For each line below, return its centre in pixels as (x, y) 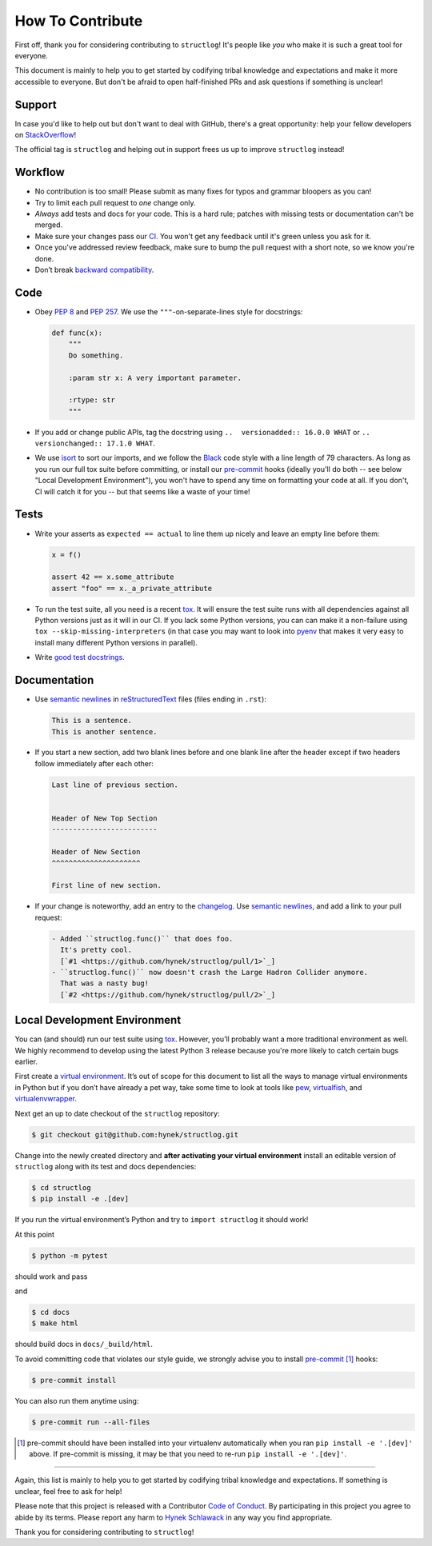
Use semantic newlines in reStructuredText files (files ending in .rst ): (151, 699)
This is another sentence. (104, 731)
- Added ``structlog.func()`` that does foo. (142, 939)
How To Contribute (79, 21)
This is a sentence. (92, 721)
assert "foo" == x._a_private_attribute (132, 588)
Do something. (96, 355)
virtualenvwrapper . (46, 1099)
